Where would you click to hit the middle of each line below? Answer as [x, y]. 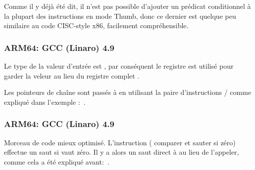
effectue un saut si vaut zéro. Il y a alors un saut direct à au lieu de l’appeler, [122, 152]
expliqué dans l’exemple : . [45, 102]
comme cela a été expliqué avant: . [57, 161]
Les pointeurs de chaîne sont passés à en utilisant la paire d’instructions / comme [128, 92]
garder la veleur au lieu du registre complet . [72, 75]
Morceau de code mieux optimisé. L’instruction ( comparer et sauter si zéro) [120, 142]
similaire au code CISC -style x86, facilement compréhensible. [96, 25]
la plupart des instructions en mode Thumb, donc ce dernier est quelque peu [120, 16]
